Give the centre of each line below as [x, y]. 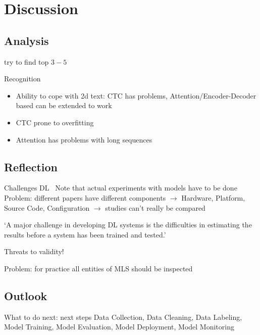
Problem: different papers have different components [85, 197]
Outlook [26, 295]
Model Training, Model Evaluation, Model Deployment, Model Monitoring [119, 327]
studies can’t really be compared [155, 207]
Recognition [22, 79]
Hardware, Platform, [213, 197]
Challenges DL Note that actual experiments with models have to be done [121, 188]
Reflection [31, 166]
